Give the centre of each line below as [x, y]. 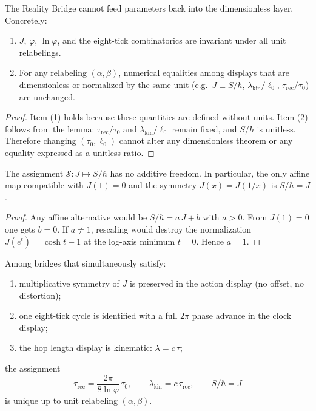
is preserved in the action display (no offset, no [217, 283]
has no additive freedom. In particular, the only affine [210, 173]
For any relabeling [53, 73]
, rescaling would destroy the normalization [171, 229]
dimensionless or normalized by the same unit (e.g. [113, 84]
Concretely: [26, 20]
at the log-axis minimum [129, 241]
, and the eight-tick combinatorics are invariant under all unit [172, 40]
